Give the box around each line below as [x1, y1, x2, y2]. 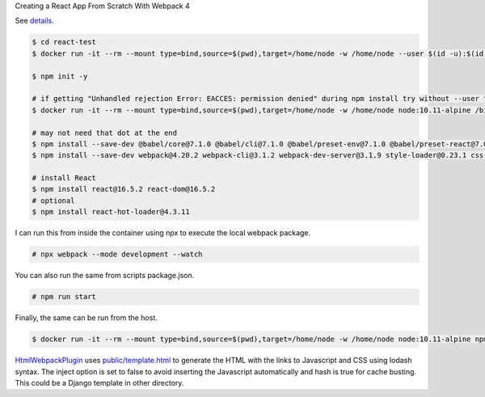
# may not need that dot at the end [32, 128, 178, 137]
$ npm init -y [32, 71, 88, 81]
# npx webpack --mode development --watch [32, 250, 203, 259]
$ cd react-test [32, 37, 97, 47]
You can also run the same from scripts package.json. [15, 271, 195, 281]
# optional [32, 196, 75, 205]
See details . [15, 16, 54, 26]
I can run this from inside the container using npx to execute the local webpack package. [15, 228, 311, 238]
